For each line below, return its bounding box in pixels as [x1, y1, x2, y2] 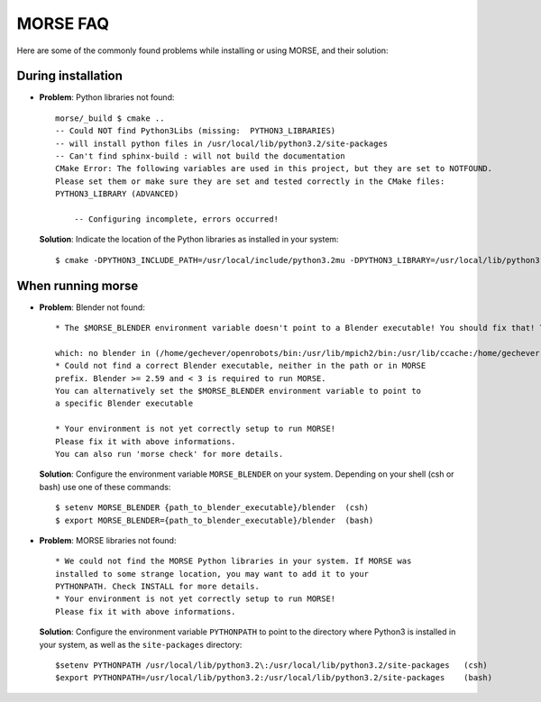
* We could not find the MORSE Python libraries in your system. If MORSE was [55, 556, 412, 567]
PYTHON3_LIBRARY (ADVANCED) [55, 189, 179, 199]
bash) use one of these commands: [39, 481, 171, 492]
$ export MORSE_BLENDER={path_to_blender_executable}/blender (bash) [55, 515, 374, 525]
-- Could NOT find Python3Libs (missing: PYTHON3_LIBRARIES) [55, 126, 336, 136]
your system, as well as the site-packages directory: [39, 639, 243, 650]
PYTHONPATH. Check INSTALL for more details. [55, 581, 261, 592]
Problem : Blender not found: [39, 302, 146, 313]
